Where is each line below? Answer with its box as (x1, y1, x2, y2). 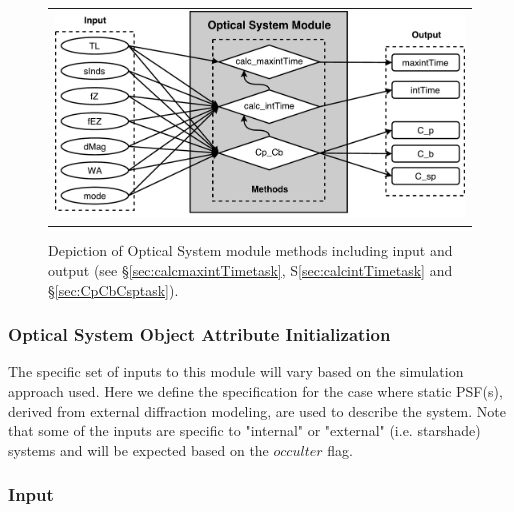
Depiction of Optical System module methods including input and (48, 240, 453, 261)
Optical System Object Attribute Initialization (8, 322, 391, 347)
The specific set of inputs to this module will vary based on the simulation (8, 361, 464, 382)
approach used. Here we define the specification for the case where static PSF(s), (8, 381, 503, 402)
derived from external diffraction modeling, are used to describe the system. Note (8, 400, 506, 421)
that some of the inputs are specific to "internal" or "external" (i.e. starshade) (8, 420, 481, 441)
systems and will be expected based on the (8, 439, 269, 460)
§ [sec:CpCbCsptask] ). (48, 279, 179, 300)
